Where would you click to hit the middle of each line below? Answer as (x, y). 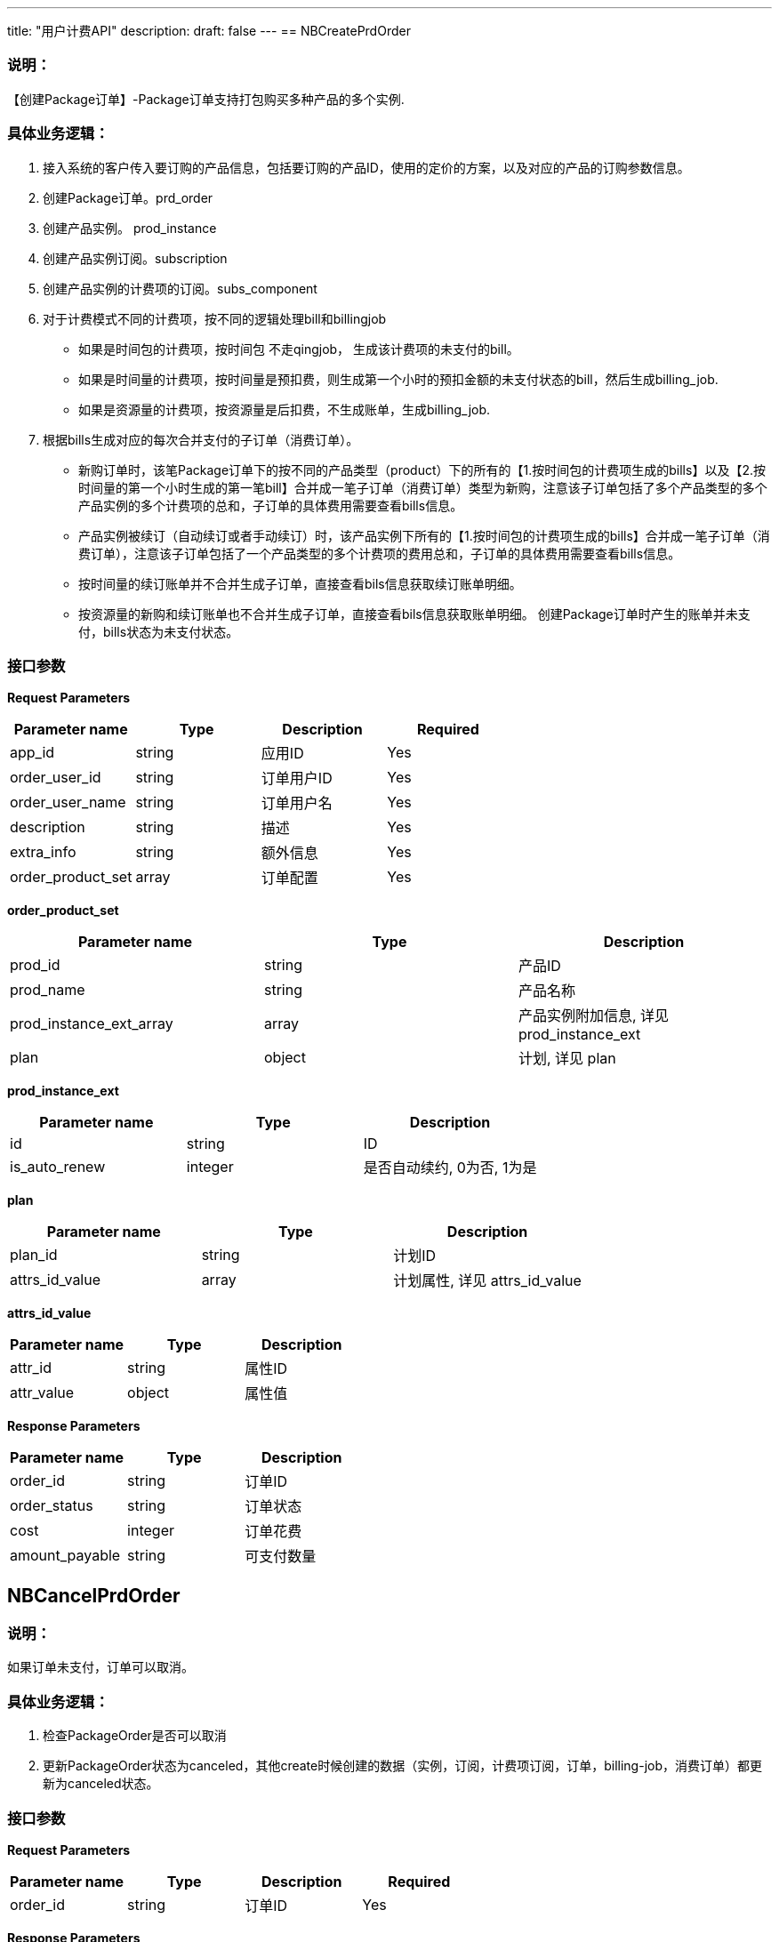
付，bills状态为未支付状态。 (159, 631)
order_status (52, 1506)
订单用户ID (297, 778)
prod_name (48, 990)
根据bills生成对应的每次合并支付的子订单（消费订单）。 (201, 439)
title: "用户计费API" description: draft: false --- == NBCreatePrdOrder (209, 31)
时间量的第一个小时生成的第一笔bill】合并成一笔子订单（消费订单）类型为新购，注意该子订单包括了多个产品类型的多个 (423, 487)
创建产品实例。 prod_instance (130, 228)
